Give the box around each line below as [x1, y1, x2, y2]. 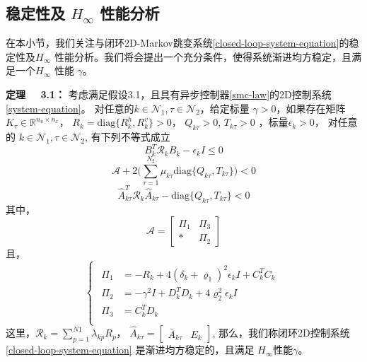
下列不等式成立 [100, 129, 170, 144]
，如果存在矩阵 [276, 100, 346, 115]
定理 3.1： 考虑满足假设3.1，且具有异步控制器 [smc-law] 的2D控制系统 [6, 86, 332, 101]
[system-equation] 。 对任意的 [6, 100, 134, 115]
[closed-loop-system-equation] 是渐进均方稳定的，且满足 [6, 342, 255, 357]
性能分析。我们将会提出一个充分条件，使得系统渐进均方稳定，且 [54, 49, 351, 64]
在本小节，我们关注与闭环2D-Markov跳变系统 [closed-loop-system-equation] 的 [6, 35, 349, 50]
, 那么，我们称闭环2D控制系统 [212, 325, 350, 340]
